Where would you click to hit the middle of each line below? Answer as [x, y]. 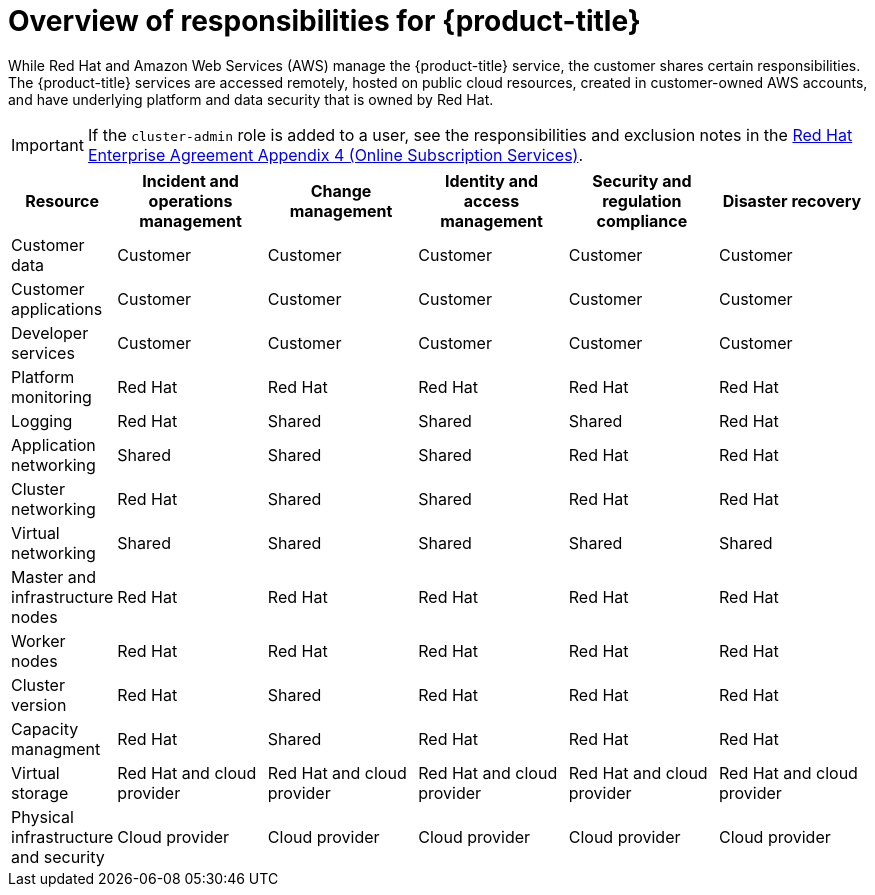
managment [56, 748]
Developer [50, 332]
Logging [42, 420]
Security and [642, 180]
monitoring [51, 396]
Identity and [491, 180]
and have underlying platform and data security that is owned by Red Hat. [251, 99]
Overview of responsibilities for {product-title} [324, 21]
